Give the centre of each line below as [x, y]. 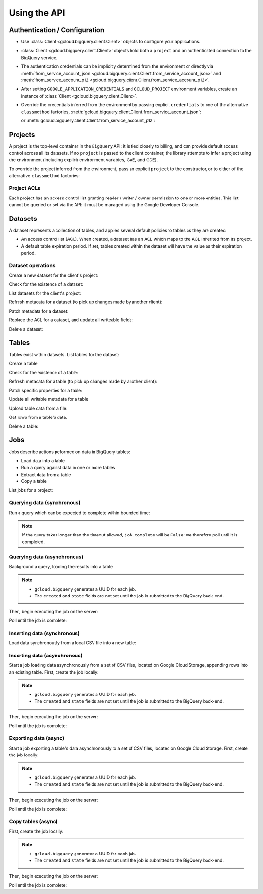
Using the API [37, 13]
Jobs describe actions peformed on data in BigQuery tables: [69, 452]
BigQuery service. [39, 57]
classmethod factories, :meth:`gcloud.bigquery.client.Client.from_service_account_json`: [111, 112]
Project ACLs [25, 188]
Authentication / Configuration [57, 30]
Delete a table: [24, 426]
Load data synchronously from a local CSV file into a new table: [73, 643]
